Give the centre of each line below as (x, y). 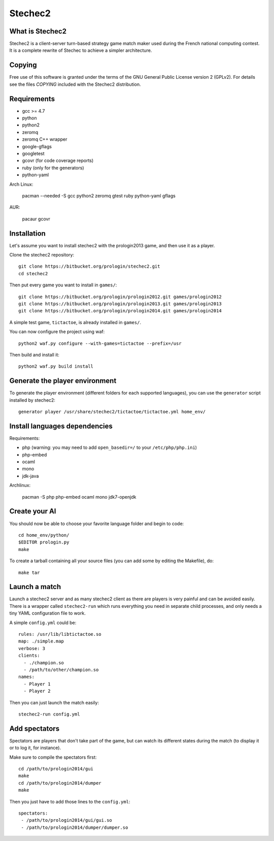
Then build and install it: (34, 354)
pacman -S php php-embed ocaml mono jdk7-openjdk (79, 497)
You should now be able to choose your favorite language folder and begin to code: (97, 524)
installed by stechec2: (32, 400)
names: (27, 677)
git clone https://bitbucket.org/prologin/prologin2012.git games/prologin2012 (120, 297)
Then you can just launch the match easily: (54, 702)
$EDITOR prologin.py (44, 542)
